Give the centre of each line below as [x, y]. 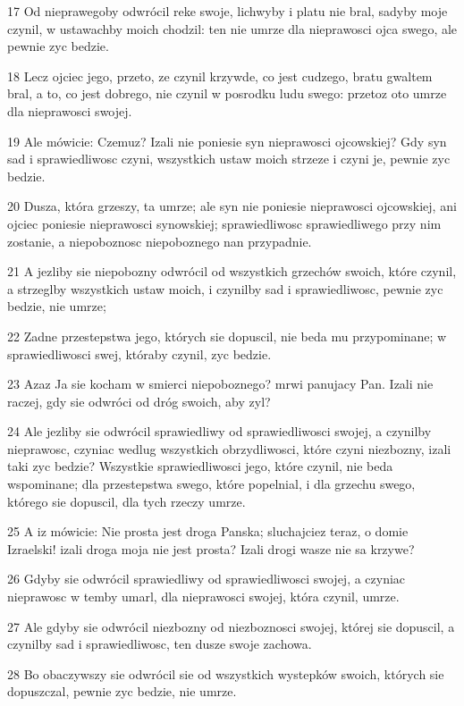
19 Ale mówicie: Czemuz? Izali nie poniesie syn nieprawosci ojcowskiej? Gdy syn [227, 141]
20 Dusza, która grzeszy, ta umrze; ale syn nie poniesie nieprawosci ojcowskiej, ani [232, 206]
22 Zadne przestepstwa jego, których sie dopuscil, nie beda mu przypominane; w [227, 336]
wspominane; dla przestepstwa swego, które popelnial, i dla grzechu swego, [211, 484]
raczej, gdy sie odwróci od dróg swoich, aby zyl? [139, 401]
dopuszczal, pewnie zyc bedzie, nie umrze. [122, 691]
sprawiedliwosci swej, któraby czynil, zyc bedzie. [139, 353]
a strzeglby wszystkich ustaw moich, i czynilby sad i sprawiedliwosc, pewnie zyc [225, 288]
